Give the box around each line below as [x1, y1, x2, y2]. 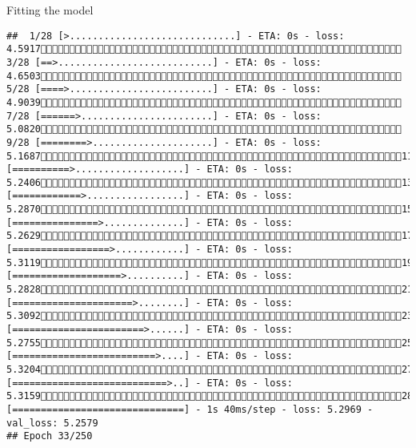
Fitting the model [6, 2, 94, 18]
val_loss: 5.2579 [6, 417, 98, 429]
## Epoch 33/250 [6, 430, 93, 442]
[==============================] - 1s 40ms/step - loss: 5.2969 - [6, 403, 374, 415]
